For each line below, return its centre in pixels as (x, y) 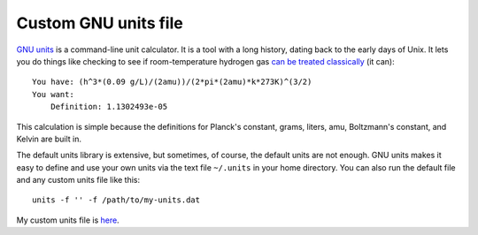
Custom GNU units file (100, 23)
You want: (53, 94)
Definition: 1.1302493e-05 (109, 107)
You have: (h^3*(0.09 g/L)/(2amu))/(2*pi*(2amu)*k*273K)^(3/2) (172, 82)
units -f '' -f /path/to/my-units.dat (116, 200)
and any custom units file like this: (78, 180)
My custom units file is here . (68, 220)
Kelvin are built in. (49, 139)
